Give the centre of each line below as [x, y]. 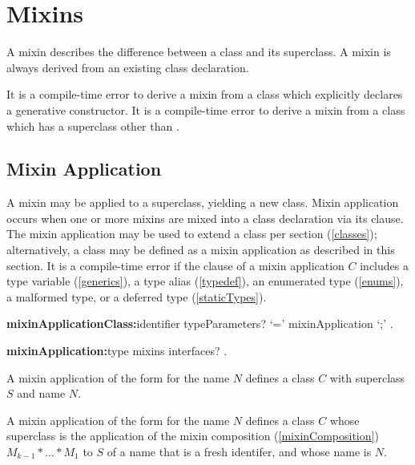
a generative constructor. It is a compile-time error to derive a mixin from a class [206, 109]
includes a [384, 265]
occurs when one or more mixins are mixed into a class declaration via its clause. [205, 218]
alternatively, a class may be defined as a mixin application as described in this [201, 250]
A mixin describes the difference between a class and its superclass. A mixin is [199, 52]
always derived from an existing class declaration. [128, 67]
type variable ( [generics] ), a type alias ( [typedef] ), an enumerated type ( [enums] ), [205, 281]
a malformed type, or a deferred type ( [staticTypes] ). [137, 296]
